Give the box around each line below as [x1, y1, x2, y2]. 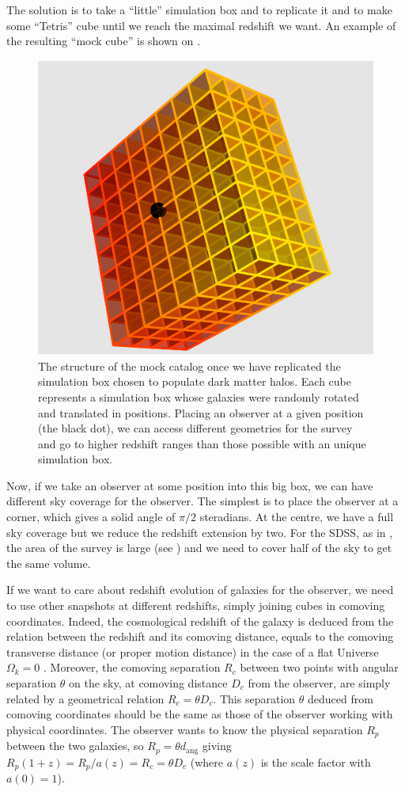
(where [190, 753, 223, 770]
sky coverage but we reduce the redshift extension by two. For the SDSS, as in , [6, 524, 393, 540]
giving [202, 737, 232, 754]
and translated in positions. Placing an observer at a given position [38, 404, 364, 421]
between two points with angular [240, 659, 399, 676]
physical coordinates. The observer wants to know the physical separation [6, 721, 363, 737]
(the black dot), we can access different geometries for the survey [38, 420, 353, 436]
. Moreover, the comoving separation [44, 659, 221, 676]
